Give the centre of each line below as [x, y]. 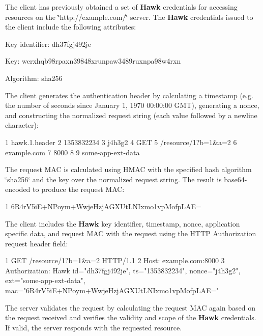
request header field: [37, 243]
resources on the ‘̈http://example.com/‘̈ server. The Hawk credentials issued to [129, 17]
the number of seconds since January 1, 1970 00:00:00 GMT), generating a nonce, [132, 105]
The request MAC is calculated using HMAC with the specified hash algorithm [128, 169]
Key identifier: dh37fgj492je [48, 44]
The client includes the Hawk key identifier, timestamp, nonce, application [123, 223]
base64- [236, 179]
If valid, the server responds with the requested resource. [94, 327]
